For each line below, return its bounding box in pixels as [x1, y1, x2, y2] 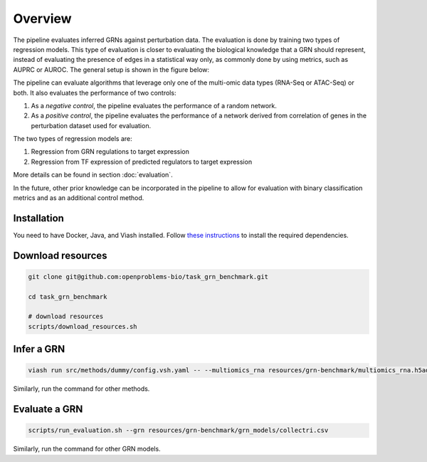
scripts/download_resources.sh [28, 322, 138, 330]
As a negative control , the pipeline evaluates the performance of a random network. [31, 101, 278, 110]
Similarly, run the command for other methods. [13, 384, 150, 393]
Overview [13, 11, 72, 26]
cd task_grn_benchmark [28, 293, 107, 300]
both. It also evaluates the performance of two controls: [13, 88, 176, 97]
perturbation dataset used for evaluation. [31, 121, 152, 130]
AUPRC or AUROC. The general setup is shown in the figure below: [13, 65, 210, 74]
